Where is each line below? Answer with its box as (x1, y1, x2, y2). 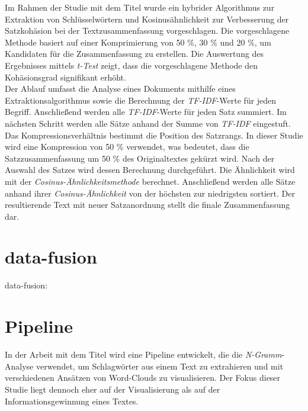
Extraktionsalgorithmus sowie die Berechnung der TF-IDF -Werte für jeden (5, 94, 277, 106)
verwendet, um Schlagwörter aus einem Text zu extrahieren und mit (36, 359, 284, 372)
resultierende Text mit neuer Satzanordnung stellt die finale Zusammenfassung (5, 198, 290, 211)
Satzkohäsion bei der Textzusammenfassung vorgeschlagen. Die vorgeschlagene (5, 24, 290, 37)
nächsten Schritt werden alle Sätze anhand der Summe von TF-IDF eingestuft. (5, 117, 291, 129)
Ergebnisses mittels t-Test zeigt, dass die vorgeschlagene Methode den (5, 59, 258, 71)
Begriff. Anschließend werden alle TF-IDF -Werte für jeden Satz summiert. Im (5, 105, 287, 118)
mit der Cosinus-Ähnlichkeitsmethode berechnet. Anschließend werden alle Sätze (5, 175, 296, 187)
